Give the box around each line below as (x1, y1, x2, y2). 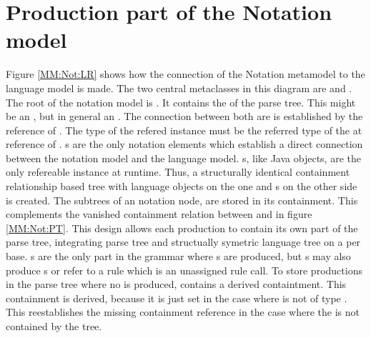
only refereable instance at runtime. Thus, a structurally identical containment (6, 164, 350, 179)
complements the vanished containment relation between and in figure (6, 207, 312, 222)
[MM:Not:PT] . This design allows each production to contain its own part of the (6, 220, 358, 235)
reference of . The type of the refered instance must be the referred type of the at (6, 122, 362, 137)
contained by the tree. (6, 319, 102, 333)
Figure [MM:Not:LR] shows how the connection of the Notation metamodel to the (6, 66, 365, 81)
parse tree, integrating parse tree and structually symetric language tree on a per (6, 234, 361, 249)
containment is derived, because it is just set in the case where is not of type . (6, 290, 347, 305)
